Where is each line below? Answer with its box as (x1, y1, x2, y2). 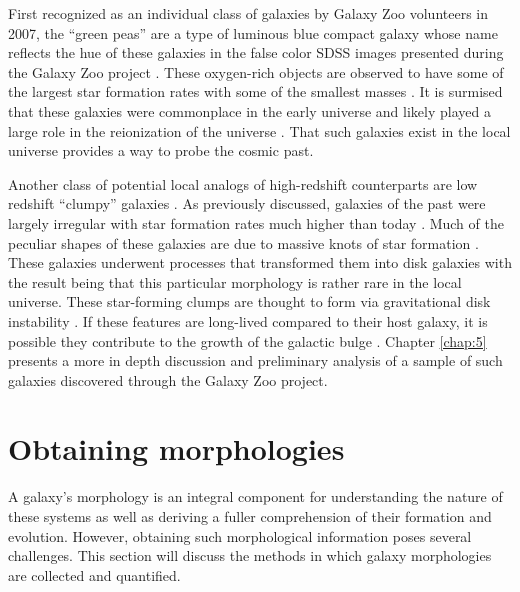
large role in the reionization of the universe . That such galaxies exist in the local (8, 120, 511, 141)
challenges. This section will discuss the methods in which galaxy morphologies (8, 545, 492, 566)
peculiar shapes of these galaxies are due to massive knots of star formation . (8, 232, 479, 253)
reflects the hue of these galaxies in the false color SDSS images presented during (8, 42, 504, 63)
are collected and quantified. (8, 564, 181, 585)
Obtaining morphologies (8, 428, 345, 469)
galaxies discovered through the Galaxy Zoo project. (8, 369, 328, 390)
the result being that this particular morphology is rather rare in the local (8, 271, 462, 292)
